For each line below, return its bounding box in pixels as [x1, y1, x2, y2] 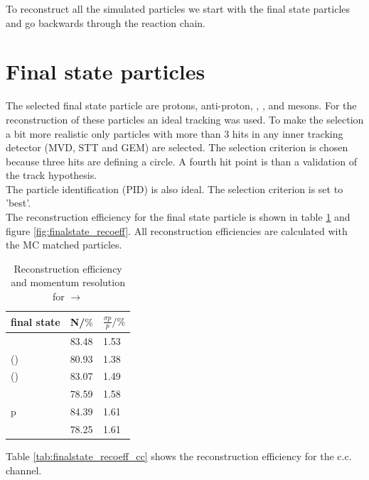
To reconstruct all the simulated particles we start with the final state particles [6, 1, 351, 16]
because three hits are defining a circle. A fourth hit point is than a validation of [6, 153, 357, 168]
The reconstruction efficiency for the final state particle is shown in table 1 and [6, 209, 351, 224]
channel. [6, 462, 42, 477]
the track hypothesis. [6, 168, 97, 182]
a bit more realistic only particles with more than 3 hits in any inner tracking [6, 126, 343, 141]
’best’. [6, 195, 31, 210]
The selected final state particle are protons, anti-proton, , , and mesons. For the [6, 98, 357, 113]
